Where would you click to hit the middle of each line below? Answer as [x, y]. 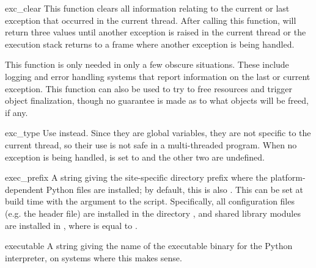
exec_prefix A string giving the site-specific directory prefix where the [136, 177]
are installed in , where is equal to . [71, 225]
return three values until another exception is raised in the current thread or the [156, 32]
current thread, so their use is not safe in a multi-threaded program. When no [151, 144]
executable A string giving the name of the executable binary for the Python [149, 246]
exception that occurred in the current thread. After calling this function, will [151, 20]
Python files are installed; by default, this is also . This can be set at [175, 189]
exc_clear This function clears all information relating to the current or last [147, 8]
